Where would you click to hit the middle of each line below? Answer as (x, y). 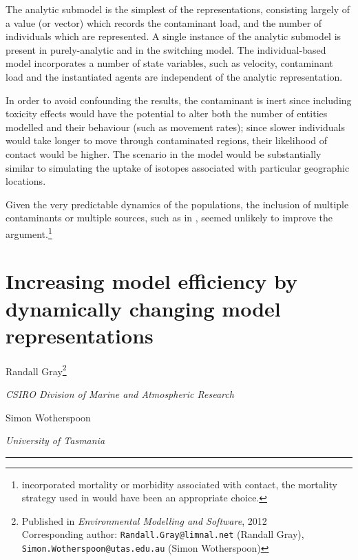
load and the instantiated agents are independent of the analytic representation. (174, 76)
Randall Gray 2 (36, 370)
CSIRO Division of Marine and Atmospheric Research (120, 393)
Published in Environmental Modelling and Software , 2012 (144, 520)
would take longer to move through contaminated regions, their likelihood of (166, 140)
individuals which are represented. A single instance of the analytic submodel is (173, 36)
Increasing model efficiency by (152, 281)
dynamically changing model (143, 308)
